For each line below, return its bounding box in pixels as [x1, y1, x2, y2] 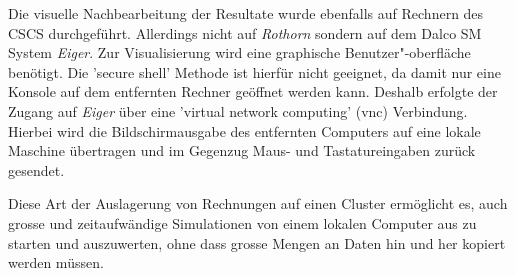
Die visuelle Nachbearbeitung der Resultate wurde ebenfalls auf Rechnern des [8, 3, 484, 23]
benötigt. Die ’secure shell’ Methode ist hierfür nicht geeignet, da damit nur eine [8, 61, 501, 82]
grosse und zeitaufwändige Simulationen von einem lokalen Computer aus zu [8, 212, 477, 233]
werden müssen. [8, 252, 104, 273]
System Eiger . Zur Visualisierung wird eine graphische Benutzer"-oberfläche [8, 42, 471, 63]
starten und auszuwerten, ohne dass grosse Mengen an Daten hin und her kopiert [8, 232, 506, 253]
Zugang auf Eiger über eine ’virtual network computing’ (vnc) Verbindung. [8, 100, 468, 121]
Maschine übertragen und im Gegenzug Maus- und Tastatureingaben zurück [8, 140, 476, 161]
